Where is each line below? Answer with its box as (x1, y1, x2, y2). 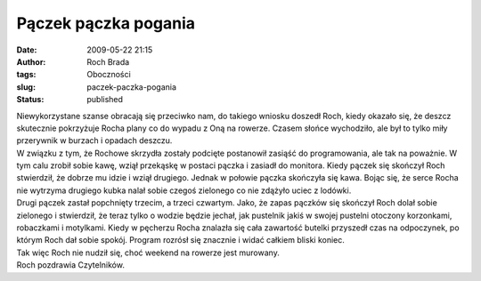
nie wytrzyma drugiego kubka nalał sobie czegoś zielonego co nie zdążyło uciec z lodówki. (16, 185, 352, 196)
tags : (16, 69, 37, 80)
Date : (16, 44, 37, 55)
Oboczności (86, 69, 131, 80)
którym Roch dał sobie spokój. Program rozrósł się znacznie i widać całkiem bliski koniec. (16, 235, 345, 245)
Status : (16, 94, 45, 105)
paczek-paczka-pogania (86, 81, 177, 92)
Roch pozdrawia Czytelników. (16, 260, 125, 270)
